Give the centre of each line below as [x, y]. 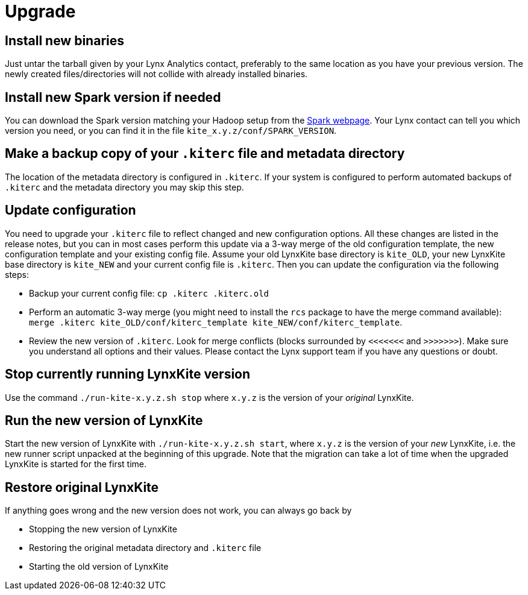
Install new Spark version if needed [113, 97]
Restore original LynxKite [82, 487]
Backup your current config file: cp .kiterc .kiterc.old [149, 293]
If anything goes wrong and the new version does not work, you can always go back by [178, 511]
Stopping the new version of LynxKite [103, 529]
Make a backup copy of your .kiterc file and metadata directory [205, 154]
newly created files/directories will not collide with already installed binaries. [156, 74]
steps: [17, 274]
